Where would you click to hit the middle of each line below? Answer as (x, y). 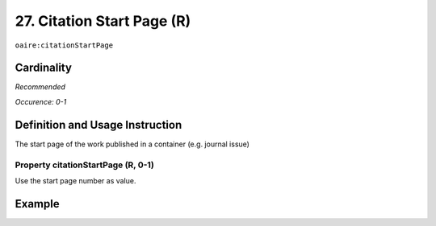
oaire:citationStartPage (64, 45)
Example (37, 204)
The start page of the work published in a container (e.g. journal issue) (132, 144)
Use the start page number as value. (75, 180)
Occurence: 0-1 (41, 101)
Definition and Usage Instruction (99, 125)
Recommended (40, 87)
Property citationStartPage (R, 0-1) (85, 165)
